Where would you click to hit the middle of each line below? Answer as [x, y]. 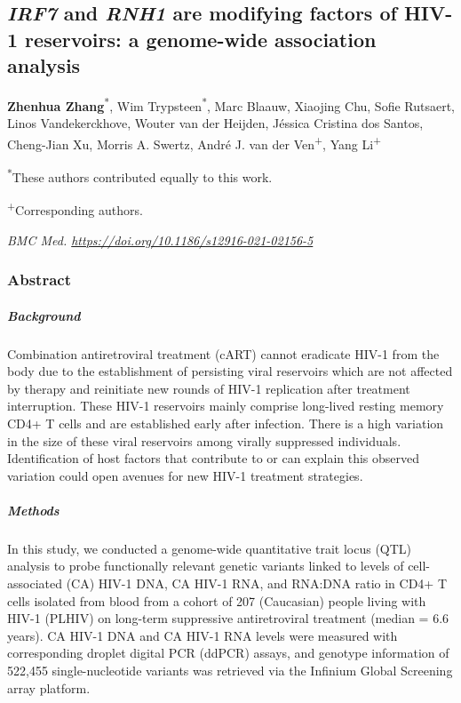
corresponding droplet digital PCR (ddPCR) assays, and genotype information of [228, 653]
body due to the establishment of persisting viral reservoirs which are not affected [230, 371]
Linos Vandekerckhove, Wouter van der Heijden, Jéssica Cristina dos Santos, [215, 123]
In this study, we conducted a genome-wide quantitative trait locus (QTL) [210, 548]
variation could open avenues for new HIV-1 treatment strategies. [185, 475]
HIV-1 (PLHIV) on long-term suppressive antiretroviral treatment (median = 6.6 [228, 618]
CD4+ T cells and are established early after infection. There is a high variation [226, 423]
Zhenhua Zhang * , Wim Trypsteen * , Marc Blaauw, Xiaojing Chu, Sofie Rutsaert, [231, 104]
